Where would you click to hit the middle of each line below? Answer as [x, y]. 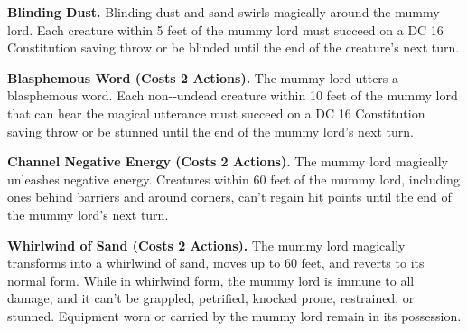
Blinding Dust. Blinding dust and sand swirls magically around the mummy [224, 12]
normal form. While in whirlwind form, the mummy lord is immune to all [211, 280]
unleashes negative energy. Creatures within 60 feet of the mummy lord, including [233, 179]
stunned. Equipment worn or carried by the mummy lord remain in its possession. [234, 315]
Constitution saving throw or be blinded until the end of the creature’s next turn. [233, 47]
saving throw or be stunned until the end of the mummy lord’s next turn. [210, 131]
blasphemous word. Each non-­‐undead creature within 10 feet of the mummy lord [233, 95]
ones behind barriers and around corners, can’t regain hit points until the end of [229, 197]
